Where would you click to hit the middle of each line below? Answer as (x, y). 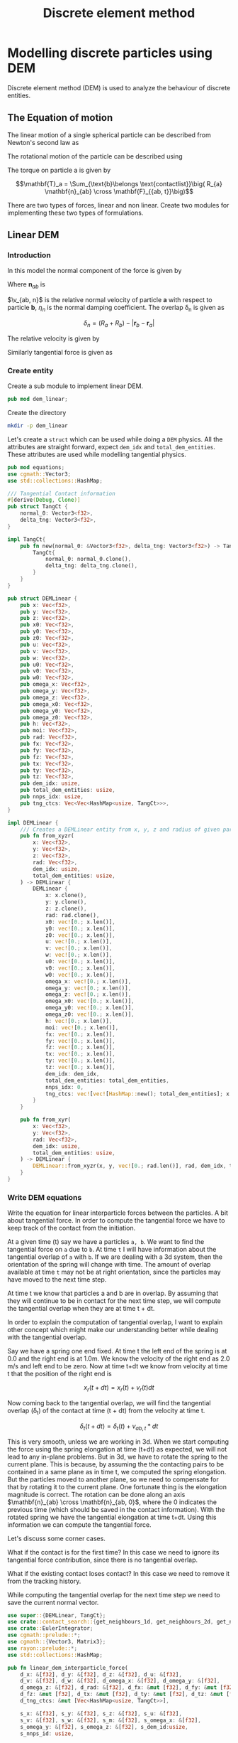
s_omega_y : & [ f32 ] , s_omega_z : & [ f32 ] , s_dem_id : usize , (104, 1727)
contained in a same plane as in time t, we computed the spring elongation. (117, 1471)
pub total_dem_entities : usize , (68, 790)
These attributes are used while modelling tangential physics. (97, 454)
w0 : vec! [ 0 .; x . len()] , (80, 975)
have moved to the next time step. (57, 1280)
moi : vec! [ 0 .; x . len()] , (82, 1028)
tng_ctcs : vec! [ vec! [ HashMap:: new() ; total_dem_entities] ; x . (139, 1094)
